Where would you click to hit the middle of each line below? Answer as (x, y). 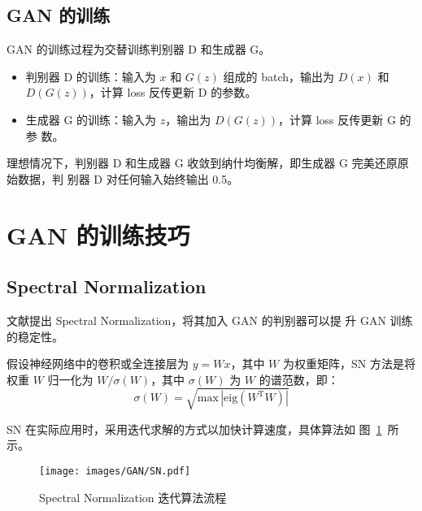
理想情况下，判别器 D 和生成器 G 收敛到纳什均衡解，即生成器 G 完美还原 (202, 163)
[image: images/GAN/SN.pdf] (115, 472)
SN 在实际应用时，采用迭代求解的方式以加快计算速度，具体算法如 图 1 (194, 429)
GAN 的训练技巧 (98, 234)
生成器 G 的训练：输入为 (91, 119)
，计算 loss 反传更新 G (337, 119)
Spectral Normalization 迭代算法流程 (133, 497)
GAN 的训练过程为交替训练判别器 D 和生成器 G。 (139, 49)
